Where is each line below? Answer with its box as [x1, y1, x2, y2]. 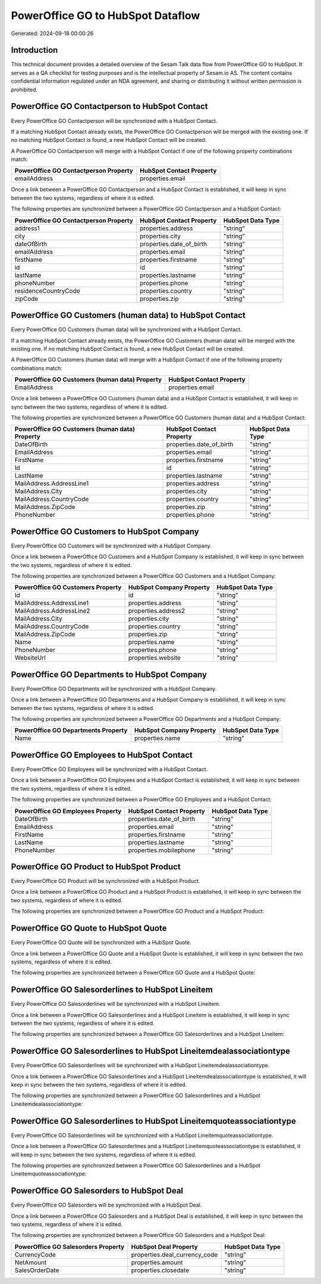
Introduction [11, 45, 58, 55]
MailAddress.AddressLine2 [14, 607, 90, 615]
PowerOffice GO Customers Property [14, 583, 122, 592]
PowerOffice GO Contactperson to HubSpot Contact [11, 101, 208, 111]
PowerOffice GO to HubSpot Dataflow [11, 9, 200, 22]
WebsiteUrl [14, 654, 46, 662]
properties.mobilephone [128, 846, 196, 854]
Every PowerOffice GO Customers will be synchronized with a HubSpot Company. [11, 542, 212, 549]
